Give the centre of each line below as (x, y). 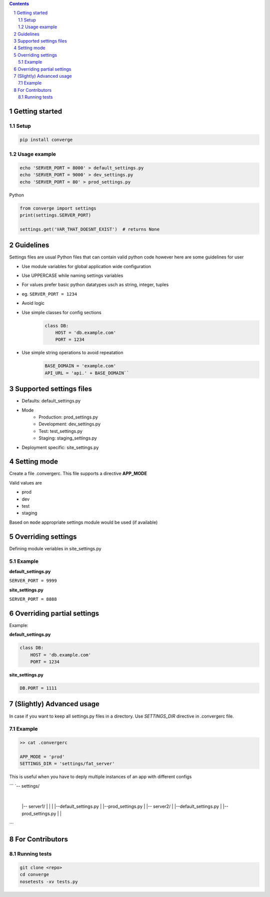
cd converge (34, 875)
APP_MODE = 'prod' (42, 756)
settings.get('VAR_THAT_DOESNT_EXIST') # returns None (90, 229)
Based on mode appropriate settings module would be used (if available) (83, 522)
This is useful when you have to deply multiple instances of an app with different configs (100, 777)
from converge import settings (58, 208)
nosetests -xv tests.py (49, 881)
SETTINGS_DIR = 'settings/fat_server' (67, 764)
